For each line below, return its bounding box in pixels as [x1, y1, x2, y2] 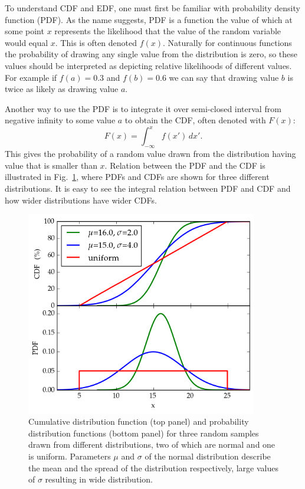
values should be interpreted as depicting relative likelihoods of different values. [5, 59, 292, 71]
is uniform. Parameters [28, 449, 111, 462]
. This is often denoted [55, 36, 137, 48]
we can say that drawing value [169, 71, 279, 83]
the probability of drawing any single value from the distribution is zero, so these [5, 48, 298, 60]
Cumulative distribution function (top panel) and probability [28, 415, 249, 428]
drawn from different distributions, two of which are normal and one [28, 438, 276, 451]
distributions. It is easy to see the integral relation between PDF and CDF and [5, 182, 291, 195]
